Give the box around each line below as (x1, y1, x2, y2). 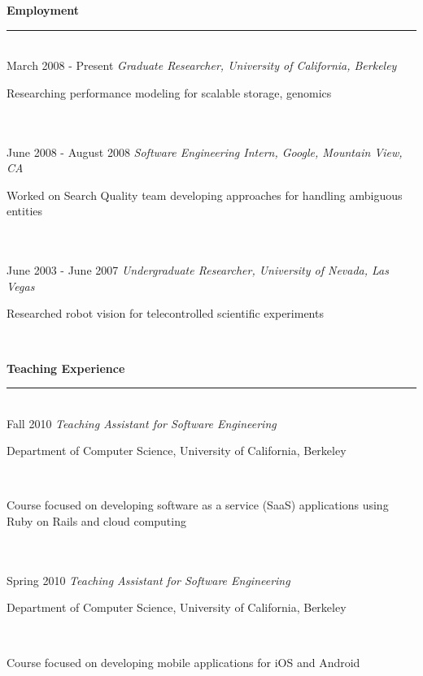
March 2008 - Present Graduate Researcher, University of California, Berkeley (7, 57, 397, 74)
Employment (7, 2, 80, 18)
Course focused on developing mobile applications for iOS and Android (7, 653, 360, 670)
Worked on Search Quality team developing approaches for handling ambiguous (7, 186, 403, 203)
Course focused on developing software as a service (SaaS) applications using (7, 496, 389, 513)
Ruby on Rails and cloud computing (7, 513, 186, 530)
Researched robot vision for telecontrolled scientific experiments (7, 305, 324, 322)
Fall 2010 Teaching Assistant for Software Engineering (7, 414, 277, 431)
